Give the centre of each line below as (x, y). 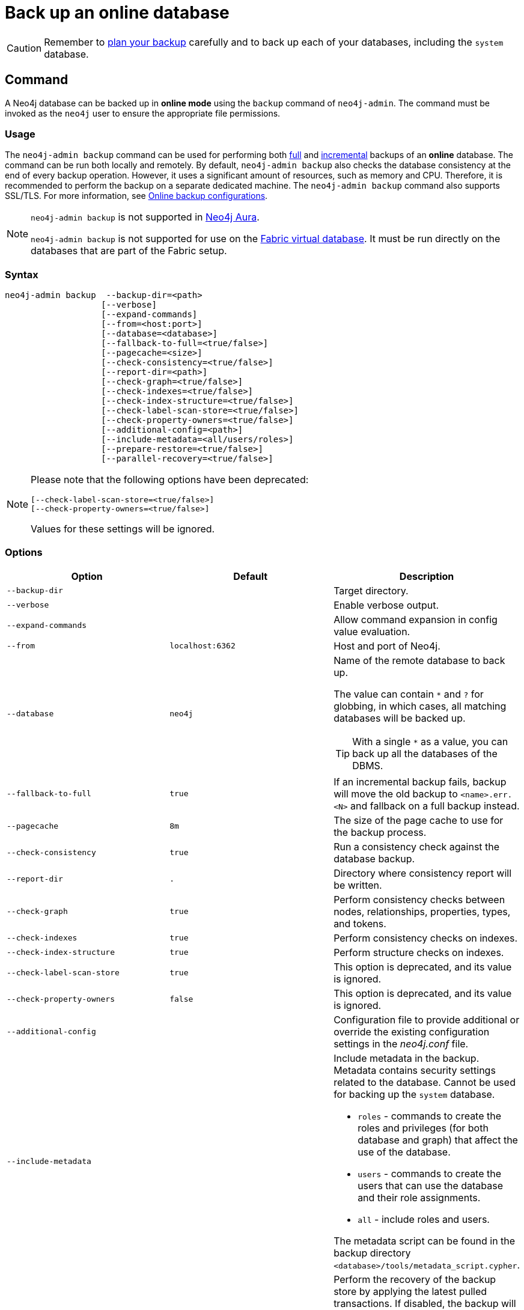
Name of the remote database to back (419, 660)
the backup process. (380, 832)
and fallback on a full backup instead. (435, 806)
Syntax (22, 274)
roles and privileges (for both (423, 1128)
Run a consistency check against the (417, 846)
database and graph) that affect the (438, 1140)
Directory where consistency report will (423, 873)
